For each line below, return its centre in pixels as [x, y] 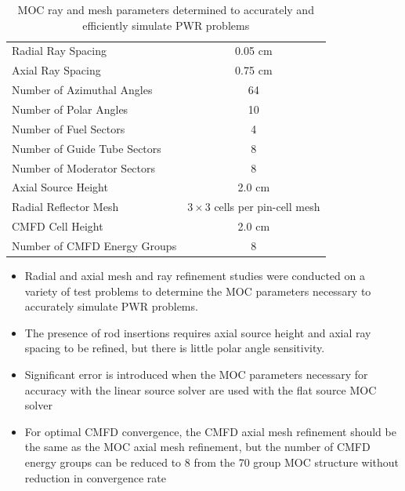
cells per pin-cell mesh [267, 207]
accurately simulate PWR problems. [111, 306]
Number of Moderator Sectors [84, 167]
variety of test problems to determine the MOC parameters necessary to [198, 291]
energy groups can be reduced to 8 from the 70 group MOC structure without [212, 462]
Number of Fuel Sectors [69, 128]
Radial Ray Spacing [59, 51]
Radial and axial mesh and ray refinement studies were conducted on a [195, 275]
